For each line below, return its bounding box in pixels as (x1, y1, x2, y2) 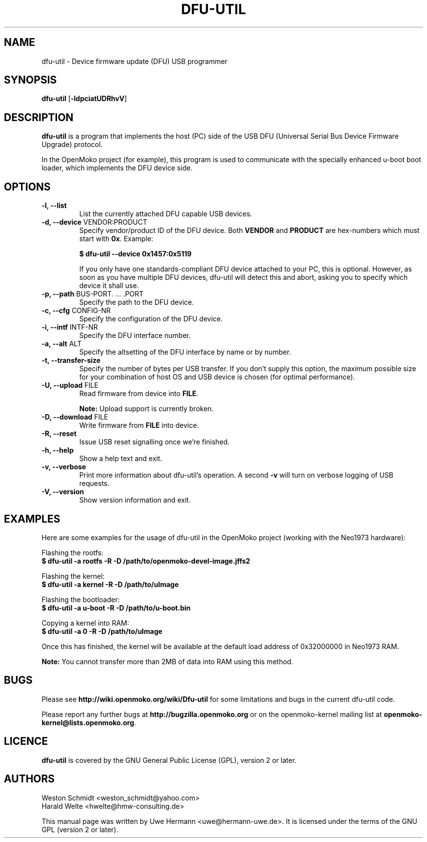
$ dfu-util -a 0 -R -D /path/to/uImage (41, 627, 163, 635)
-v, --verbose (41, 463, 86, 471)
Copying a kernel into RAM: (41, 618, 129, 627)
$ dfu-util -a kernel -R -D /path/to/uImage (41, 580, 179, 589)
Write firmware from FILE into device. (79, 421, 199, 430)
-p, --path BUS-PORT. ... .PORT (41, 290, 144, 298)
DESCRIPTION (4, 111, 74, 124)
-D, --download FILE (41, 413, 108, 421)
